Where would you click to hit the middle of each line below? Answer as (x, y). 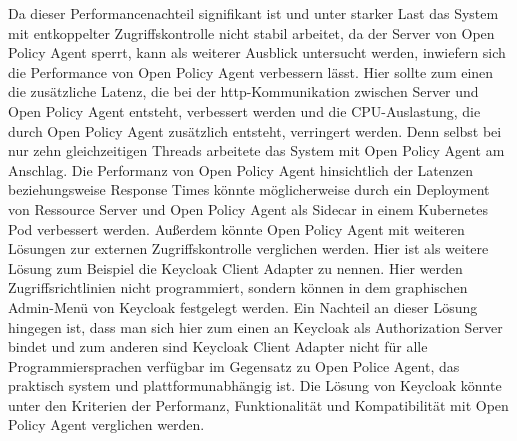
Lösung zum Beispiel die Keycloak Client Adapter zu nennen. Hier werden (235, 267)
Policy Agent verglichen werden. (106, 424)
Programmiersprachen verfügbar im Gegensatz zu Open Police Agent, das (234, 365)
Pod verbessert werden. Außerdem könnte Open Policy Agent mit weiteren (236, 228)
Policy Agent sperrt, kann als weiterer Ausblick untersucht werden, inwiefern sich (257, 52)
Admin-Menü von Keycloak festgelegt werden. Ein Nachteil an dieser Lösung (243, 306)
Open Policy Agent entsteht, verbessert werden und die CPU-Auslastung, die (244, 110)
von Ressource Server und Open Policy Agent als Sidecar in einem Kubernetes (248, 208)
